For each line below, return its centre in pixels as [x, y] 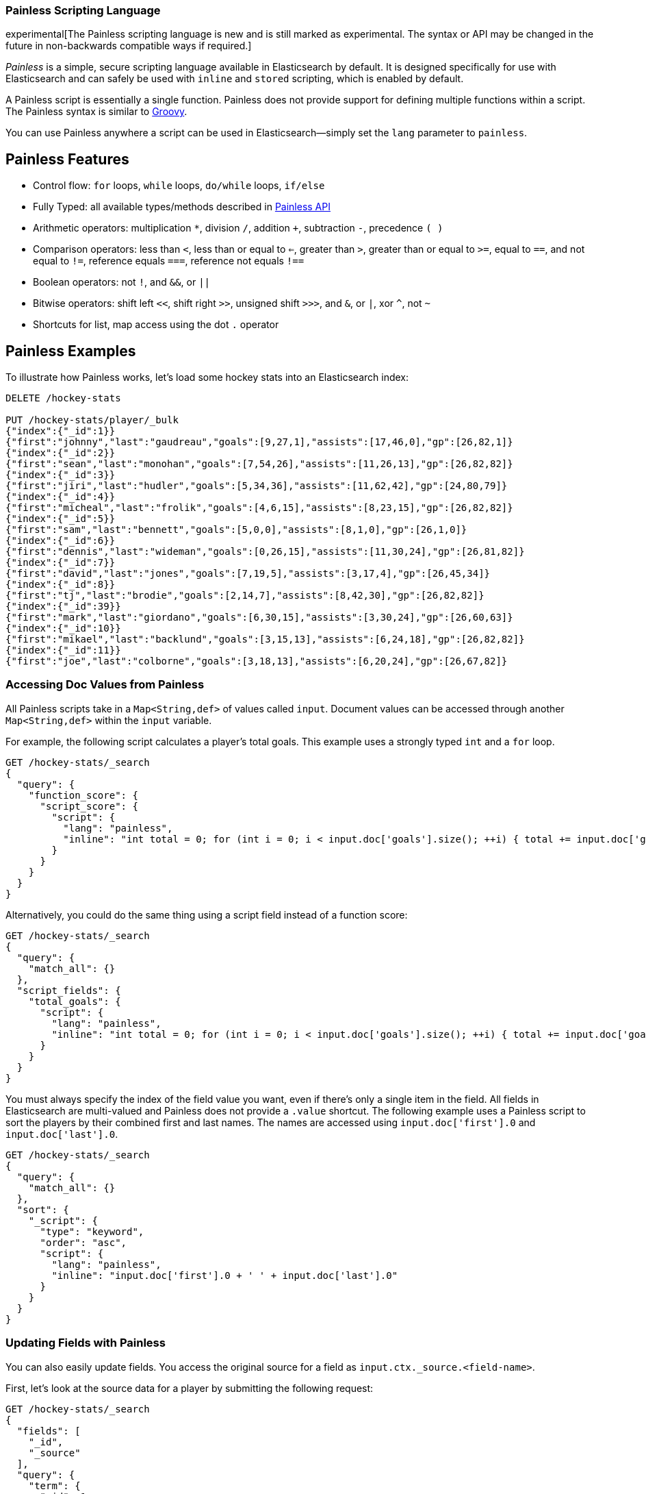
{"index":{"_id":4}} [61, 497]
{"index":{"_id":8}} [61, 585]
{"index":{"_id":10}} [63, 628]
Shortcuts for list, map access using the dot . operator [156, 325]
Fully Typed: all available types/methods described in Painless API [182, 207]
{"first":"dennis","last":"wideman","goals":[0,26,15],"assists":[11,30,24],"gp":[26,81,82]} [265, 552]
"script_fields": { [69, 990]
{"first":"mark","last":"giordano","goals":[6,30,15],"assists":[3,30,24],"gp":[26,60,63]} [259, 618]
